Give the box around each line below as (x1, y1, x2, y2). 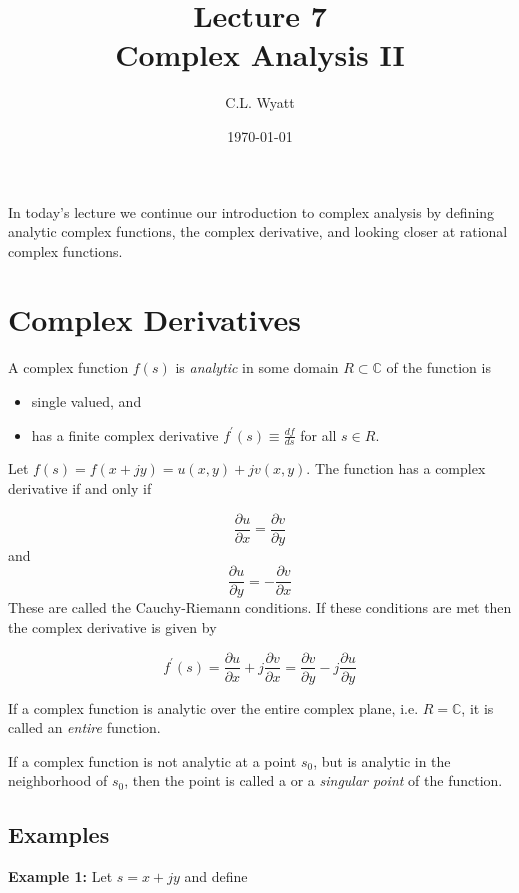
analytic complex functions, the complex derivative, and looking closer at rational (8, 221, 508, 242)
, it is (461, 697, 494, 718)
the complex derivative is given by (8, 616, 217, 637)
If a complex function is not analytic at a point (8, 750, 297, 771)
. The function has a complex (306, 458, 486, 479)
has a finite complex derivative (31, 424, 219, 445)
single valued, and (31, 391, 142, 411)
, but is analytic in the (313, 750, 451, 771)
